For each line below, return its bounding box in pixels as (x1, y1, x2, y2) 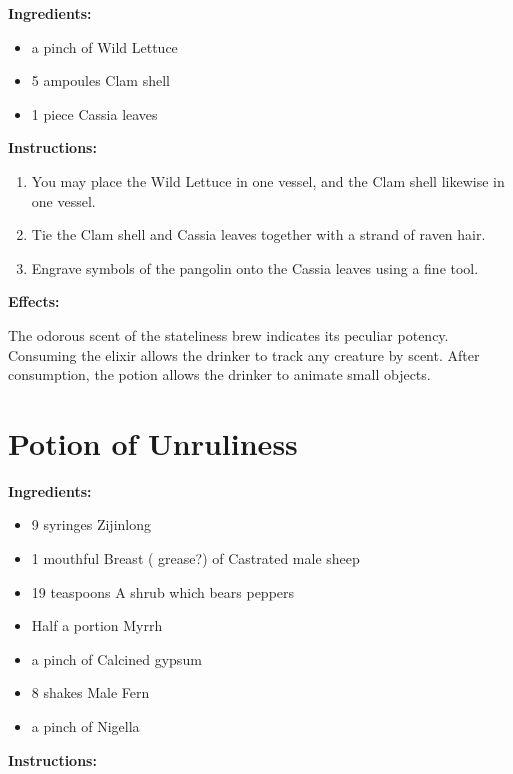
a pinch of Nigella (31, 716, 140, 736)
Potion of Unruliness (8, 422, 298, 463)
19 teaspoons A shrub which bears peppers (31, 581, 295, 602)
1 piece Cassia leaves (31, 103, 158, 124)
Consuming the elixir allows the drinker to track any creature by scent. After (8, 344, 480, 365)
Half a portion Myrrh (31, 615, 163, 636)
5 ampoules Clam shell (31, 70, 170, 91)
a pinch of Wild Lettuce (31, 36, 178, 57)
